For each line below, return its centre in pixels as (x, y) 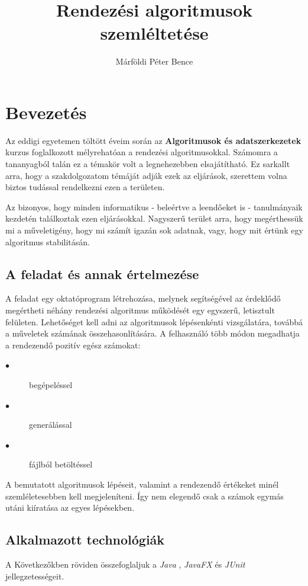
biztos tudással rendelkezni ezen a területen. (85, 187)
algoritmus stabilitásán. (48, 241)
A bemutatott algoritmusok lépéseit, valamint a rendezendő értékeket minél (142, 484)
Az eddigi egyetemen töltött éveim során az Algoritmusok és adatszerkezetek (153, 140)
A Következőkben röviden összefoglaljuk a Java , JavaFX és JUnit (125, 564)
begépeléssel (51, 384)
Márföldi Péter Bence (154, 61)
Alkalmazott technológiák (85, 539)
